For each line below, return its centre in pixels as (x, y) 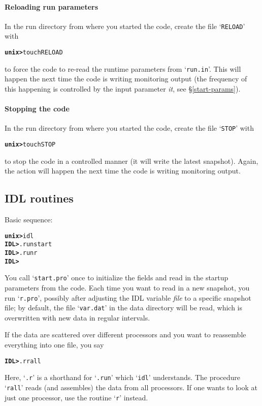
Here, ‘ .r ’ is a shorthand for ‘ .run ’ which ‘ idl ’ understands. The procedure (123, 377)
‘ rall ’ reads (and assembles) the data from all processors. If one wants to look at (131, 387)
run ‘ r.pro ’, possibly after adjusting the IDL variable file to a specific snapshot (128, 297)
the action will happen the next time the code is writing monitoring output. (123, 171)
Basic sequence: (29, 220)
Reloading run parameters (52, 6)
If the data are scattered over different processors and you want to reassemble (125, 335)
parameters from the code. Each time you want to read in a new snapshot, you (127, 287)
